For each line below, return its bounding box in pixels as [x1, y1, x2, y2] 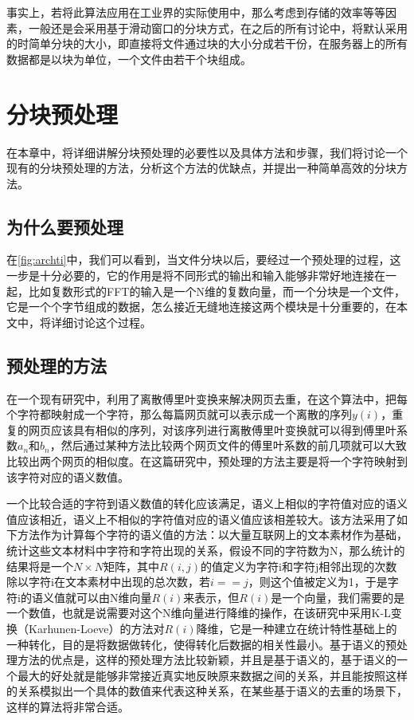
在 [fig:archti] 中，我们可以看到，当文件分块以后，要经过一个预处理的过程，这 [6, 251, 401, 268]
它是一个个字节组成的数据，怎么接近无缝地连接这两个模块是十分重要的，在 [6, 298, 396, 315]
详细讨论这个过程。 [50, 313, 151, 330]
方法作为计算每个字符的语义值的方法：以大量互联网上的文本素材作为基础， [17, 526, 408, 543]
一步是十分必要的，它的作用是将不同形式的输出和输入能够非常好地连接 [6, 267, 374, 284]
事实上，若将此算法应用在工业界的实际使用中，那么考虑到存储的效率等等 [6, 4, 385, 20]
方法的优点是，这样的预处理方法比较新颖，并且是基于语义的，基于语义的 [17, 651, 396, 668]
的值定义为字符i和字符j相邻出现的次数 [201, 557, 397, 574]
